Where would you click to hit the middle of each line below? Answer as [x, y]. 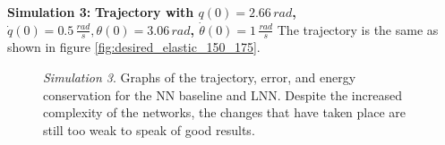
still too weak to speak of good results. [149, 129]
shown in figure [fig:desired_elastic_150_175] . [134, 47]
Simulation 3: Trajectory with [101, 12]
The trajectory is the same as [358, 29]
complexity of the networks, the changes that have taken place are [225, 112]
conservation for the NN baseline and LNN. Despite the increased [222, 94]
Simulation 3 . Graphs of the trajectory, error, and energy [200, 77]
